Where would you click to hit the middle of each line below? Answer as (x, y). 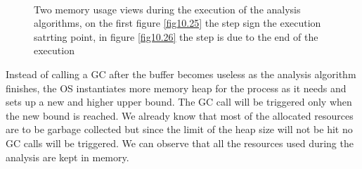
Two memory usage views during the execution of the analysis (167, 9)
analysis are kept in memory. (67, 157)
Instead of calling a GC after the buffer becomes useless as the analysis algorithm (181, 74)
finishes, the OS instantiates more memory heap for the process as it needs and (176, 88)
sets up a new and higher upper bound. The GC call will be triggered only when (179, 102)
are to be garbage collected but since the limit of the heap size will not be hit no (179, 129)
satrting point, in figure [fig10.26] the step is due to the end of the (176, 36)
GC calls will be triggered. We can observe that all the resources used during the (180, 143)
